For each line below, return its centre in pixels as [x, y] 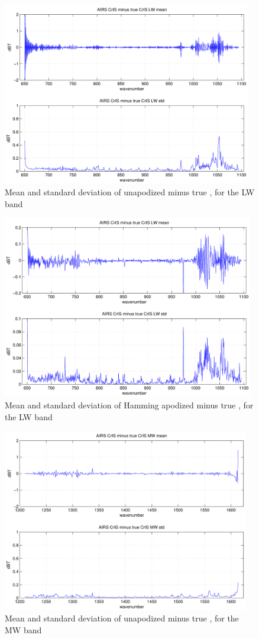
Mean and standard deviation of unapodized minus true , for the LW [130, 191]
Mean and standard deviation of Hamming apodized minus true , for [129, 405]
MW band [23, 629]
